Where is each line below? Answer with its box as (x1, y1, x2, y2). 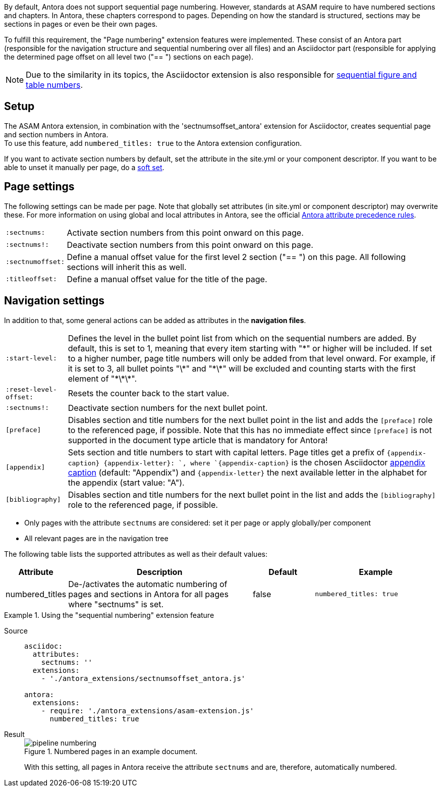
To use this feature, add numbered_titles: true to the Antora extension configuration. (4, 138, 302, 147)
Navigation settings (4, 294, 105, 307)
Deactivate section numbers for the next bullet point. (68, 402, 268, 413)
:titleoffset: (6, 275, 57, 283)
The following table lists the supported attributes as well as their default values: (4, 549, 267, 558)
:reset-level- (6, 385, 57, 393)
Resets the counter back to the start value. (68, 388, 229, 398)
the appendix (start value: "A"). (68, 477, 185, 488)
